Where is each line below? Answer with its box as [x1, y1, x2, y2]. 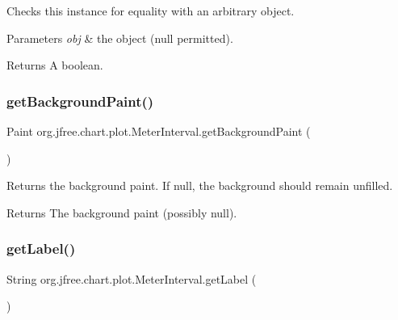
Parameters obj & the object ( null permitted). [6, 29, 233, 46]
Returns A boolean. [6, 57, 103, 74]
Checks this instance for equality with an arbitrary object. [6, 2, 295, 19]
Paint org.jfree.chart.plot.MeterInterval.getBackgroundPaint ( [6, 123, 311, 139]
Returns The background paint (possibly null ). [6, 204, 237, 221]
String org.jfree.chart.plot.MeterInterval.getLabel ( [6, 270, 257, 287]
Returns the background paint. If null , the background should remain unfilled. [6, 177, 393, 194]
